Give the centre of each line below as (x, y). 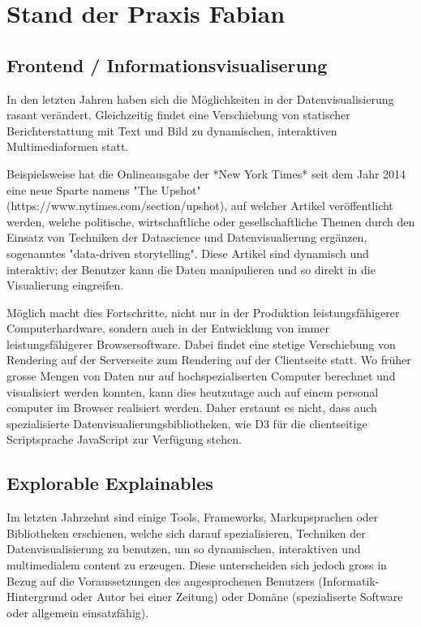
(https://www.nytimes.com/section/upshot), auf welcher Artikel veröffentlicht (200, 206)
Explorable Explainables (110, 483)
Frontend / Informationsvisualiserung (167, 64)
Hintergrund (37, 597)
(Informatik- (349, 580)
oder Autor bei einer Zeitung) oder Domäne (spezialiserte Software (237, 597)
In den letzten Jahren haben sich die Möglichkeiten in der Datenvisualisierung (200, 99)
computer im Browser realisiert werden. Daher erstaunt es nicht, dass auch (192, 408)
